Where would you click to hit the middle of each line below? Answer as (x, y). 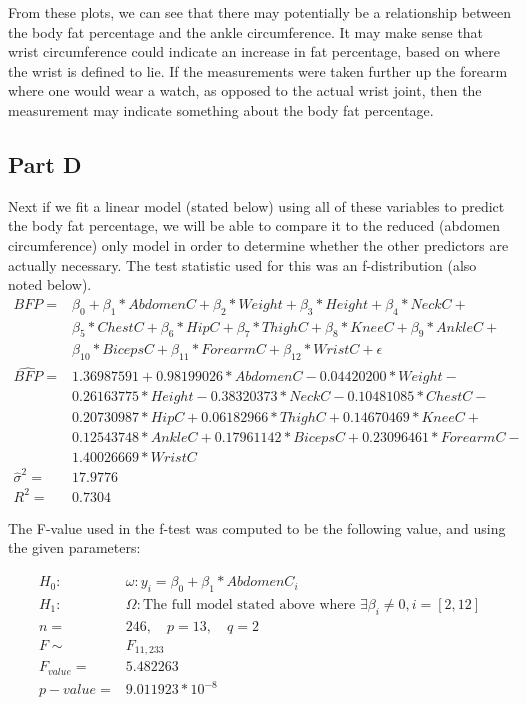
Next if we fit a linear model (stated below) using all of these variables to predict (256, 205)
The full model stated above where (249, 604)
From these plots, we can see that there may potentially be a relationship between (260, 12)
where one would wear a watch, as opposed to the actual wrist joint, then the (245, 90)
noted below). (50, 284)
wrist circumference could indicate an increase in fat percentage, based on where (254, 51)
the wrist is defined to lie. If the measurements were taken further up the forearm (258, 70)
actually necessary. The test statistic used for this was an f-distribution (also (242, 264)
